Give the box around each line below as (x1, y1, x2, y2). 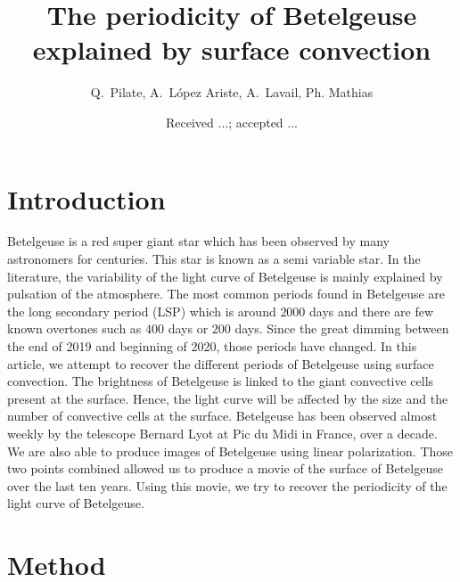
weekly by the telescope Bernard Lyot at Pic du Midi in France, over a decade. (7, 423, 438, 442)
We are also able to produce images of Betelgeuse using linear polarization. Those (7, 441, 454, 460)
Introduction (7, 180, 166, 217)
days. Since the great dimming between (234, 319, 449, 338)
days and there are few (309, 301, 434, 320)
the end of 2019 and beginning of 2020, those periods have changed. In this (7, 337, 417, 355)
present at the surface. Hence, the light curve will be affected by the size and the (7, 389, 448, 407)
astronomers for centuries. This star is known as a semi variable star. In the (7, 250, 421, 268)
